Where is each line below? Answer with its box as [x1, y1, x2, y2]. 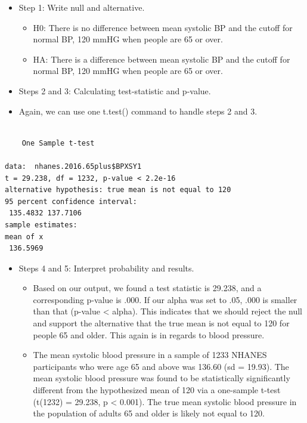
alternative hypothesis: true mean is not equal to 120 [5, 186, 231, 194]
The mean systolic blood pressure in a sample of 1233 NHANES [33, 348, 267, 361]
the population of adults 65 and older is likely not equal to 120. [33, 407, 265, 419]
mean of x [5, 232, 44, 241]
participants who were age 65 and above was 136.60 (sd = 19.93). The [33, 360, 289, 372]
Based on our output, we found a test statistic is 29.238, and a [33, 282, 262, 294]
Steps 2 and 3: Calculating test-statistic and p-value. [18, 84, 211, 97]
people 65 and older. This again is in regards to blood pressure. [33, 328, 265, 341]
